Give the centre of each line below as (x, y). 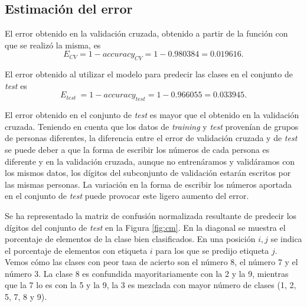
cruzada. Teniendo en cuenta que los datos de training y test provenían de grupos (152, 126)
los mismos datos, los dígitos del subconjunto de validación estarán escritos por (148, 173)
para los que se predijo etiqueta (212, 250)
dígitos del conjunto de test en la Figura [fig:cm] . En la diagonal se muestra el (145, 227)
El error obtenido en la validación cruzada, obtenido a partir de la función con (146, 33)
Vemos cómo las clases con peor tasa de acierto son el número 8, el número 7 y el (151, 262)
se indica (286, 239)
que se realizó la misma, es (53, 45)
